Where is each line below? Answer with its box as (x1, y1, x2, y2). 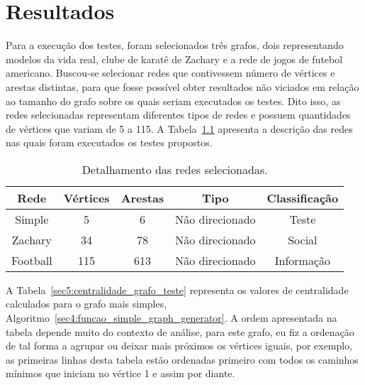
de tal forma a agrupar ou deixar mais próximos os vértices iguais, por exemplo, (6, 338, 353, 353)
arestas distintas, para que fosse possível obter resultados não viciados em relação (6, 79, 359, 94)
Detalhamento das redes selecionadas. (82, 161, 268, 178)
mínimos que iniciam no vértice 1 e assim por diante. (6, 366, 235, 381)
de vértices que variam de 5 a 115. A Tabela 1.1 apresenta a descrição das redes (6, 121, 353, 136)
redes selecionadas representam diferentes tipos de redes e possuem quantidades (6, 107, 351, 122)
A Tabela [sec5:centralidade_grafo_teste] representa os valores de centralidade (6, 282, 349, 297)
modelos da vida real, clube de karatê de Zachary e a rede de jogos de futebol (6, 51, 343, 66)
